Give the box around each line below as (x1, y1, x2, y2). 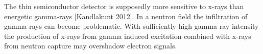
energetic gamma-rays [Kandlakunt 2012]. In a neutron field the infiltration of (4, 11, 248, 21)
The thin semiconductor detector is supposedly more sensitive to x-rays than (4, 1, 244, 11)
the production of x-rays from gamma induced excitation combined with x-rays (4, 30, 251, 41)
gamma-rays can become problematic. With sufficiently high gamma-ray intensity (4, 21, 259, 31)
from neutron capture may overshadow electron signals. (4, 40, 177, 51)
